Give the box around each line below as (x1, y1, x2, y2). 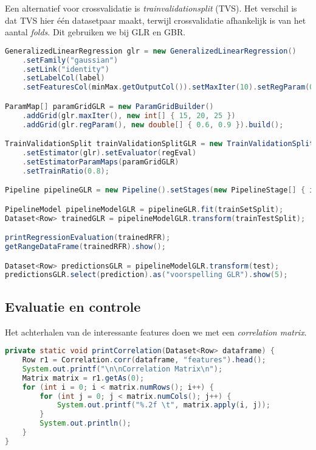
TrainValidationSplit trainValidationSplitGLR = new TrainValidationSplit (5, 139, 314, 149)
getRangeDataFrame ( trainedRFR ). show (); (5, 242, 166, 251)
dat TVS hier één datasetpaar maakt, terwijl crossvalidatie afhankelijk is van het (5, 13, 306, 26)
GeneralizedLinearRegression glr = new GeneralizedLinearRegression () (5, 46, 297, 55)
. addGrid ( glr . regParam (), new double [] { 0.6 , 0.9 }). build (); (22, 120, 284, 129)
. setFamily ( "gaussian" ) (22, 55, 118, 65)
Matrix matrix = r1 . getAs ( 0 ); (22, 373, 145, 382)
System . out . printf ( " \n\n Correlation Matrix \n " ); (22, 364, 223, 373)
